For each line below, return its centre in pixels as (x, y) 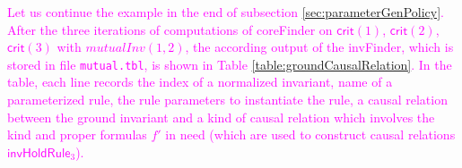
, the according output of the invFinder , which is (319, 47)
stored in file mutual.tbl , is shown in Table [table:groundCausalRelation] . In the (230, 64)
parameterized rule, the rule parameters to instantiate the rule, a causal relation (227, 100)
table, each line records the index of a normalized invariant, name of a (200, 82)
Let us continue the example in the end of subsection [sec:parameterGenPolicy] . (226, 12)
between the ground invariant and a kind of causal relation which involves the (221, 117)
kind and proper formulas (77, 134)
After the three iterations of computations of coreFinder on (170, 29)
